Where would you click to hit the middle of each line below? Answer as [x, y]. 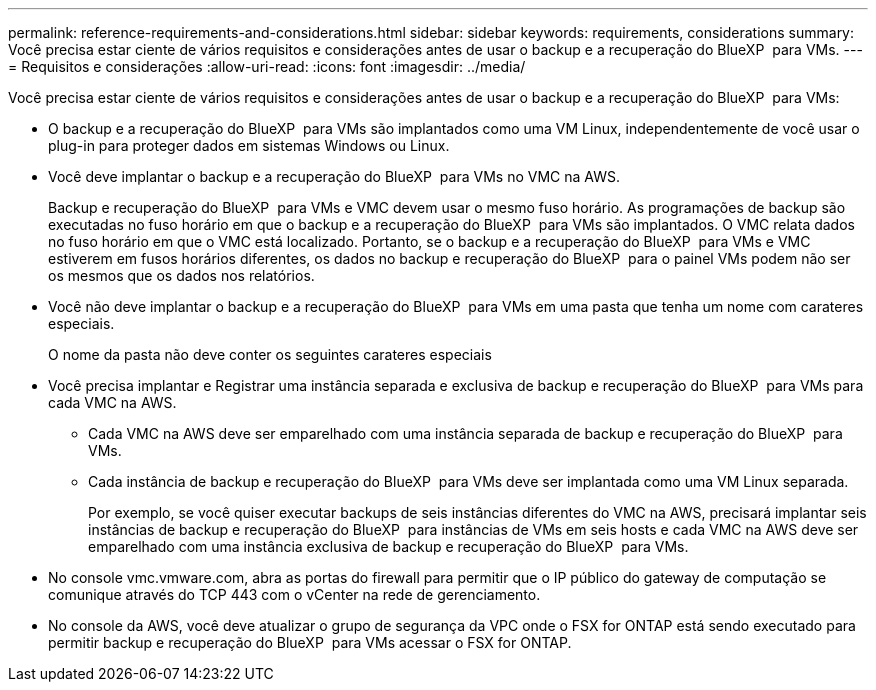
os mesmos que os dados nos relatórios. [181, 275]
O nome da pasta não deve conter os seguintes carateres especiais [270, 354]
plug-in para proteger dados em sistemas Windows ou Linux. [249, 145]
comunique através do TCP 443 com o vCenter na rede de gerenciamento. [294, 594]
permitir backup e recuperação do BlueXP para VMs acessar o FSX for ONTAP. [310, 642]
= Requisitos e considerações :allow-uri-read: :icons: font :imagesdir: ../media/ [267, 66]
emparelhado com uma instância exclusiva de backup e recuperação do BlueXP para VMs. [388, 546]
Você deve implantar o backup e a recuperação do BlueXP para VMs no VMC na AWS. [334, 176]
